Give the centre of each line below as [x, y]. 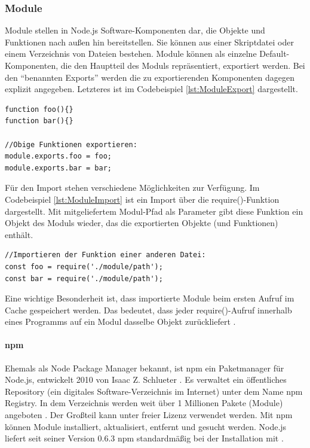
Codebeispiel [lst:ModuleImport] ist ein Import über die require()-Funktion [142, 199]
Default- [274, 54]
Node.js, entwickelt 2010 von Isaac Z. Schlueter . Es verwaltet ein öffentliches [146, 380]
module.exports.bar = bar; [58, 168]
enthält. [19, 234]
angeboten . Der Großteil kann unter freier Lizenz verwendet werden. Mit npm [149, 415]
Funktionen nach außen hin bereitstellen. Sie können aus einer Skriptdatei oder [149, 42]
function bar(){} [39, 121]
